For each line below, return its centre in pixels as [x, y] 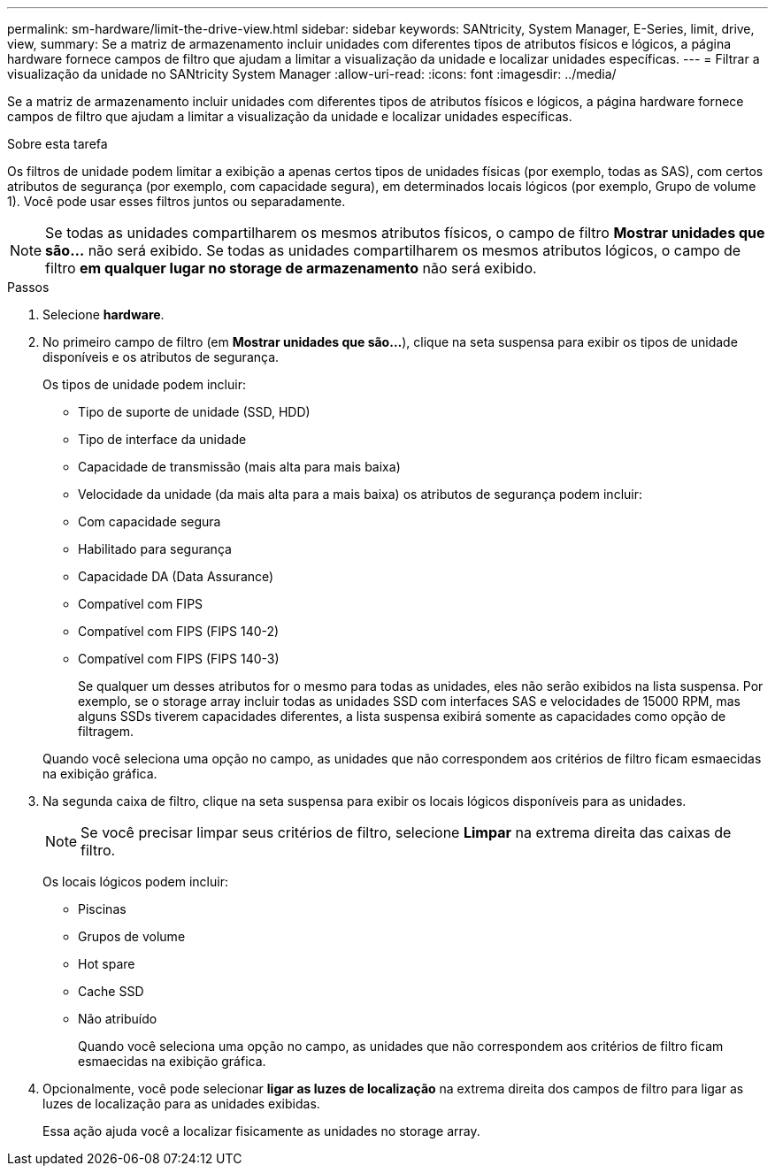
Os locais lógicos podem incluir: [135, 882]
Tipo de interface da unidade [162, 439]
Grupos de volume [132, 936]
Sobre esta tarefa [58, 144]
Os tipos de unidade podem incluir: [144, 384]
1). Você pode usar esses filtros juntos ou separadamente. [176, 201]
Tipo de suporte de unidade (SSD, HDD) [194, 412]
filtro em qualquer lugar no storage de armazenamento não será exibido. [291, 268]
